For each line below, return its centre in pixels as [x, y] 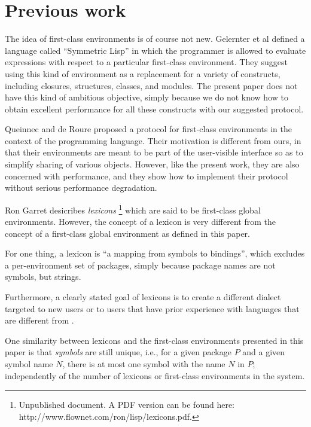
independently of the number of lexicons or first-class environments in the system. [155, 375]
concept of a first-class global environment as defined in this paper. [128, 233]
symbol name [29, 364]
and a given [264, 352]
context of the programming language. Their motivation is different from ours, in [153, 140]
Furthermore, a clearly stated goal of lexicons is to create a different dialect [143, 297]
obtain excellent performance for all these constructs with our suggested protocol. [154, 109]
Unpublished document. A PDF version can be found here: [126, 405]
